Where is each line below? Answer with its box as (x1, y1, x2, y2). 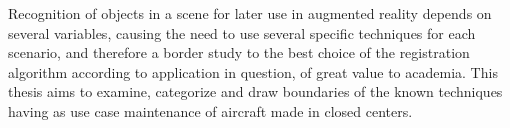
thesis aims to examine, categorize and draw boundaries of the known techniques (8, 81, 503, 102)
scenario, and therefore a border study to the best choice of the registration (8, 42, 470, 63)
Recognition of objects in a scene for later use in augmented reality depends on (8, 3, 492, 23)
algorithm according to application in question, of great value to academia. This (8, 61, 498, 82)
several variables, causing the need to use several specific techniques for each (8, 22, 476, 43)
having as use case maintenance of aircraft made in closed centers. (8, 100, 413, 121)
